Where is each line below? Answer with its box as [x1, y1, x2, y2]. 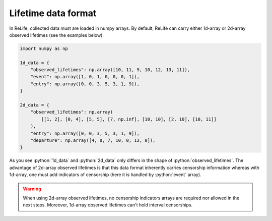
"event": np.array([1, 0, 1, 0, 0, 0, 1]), [30, 74, 140, 80]
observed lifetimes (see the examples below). [9, 32, 104, 38]
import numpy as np [20, 45, 68, 51]
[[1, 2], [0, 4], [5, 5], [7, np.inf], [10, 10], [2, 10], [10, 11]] [41, 116, 217, 122]
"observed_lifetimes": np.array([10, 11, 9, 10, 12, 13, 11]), [30, 67, 190, 73]
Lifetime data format [9, 8, 97, 19]
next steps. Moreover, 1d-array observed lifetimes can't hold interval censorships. [23, 202, 193, 208]
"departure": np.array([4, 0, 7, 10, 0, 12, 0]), [30, 138, 156, 143]
